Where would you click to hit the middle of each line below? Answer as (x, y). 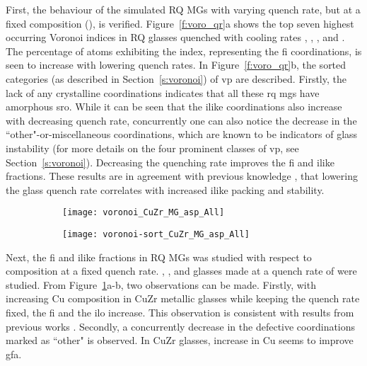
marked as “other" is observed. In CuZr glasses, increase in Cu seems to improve (180, 340)
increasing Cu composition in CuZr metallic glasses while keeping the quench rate (183, 298)
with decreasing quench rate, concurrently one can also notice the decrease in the (181, 120)
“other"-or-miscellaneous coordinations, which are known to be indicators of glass (182, 134)
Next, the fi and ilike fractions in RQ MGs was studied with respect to (159, 257)
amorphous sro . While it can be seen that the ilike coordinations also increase (174, 107)
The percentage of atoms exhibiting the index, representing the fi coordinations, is (184, 51)
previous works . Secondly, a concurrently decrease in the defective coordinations (181, 326)
